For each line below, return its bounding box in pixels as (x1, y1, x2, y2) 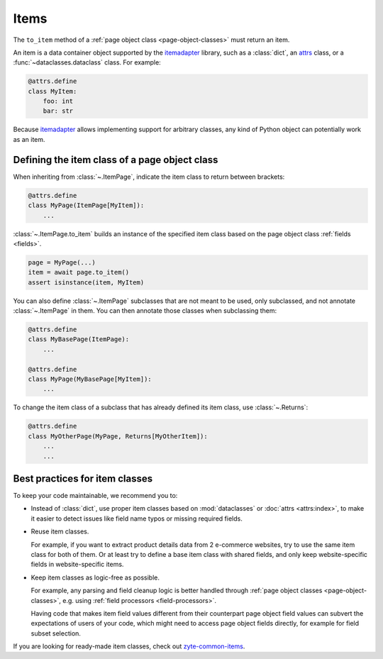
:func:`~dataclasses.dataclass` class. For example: (13, 58, 161, 67)
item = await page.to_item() (28, 268, 130, 277)
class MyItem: (28, 87, 77, 95)
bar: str (43, 107, 74, 115)
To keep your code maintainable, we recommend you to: (13, 492, 178, 500)
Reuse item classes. (30, 527, 89, 536)
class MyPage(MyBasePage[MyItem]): (28, 375, 152, 383)
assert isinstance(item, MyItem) (28, 278, 145, 287)
